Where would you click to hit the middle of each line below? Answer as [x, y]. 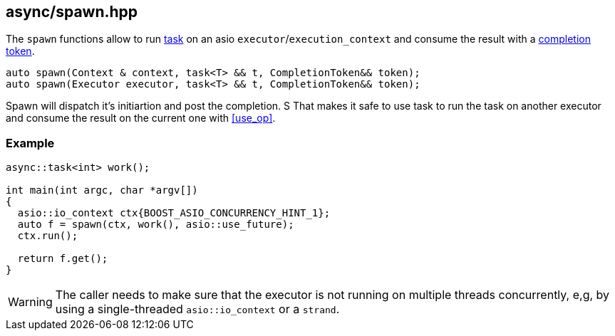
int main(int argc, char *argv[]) [102, 190]
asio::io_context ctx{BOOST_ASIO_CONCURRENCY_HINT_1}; [174, 213]
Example [30, 143]
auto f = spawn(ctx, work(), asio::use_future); [156, 225]
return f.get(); [63, 259]
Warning [30, 302]
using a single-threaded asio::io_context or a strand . [197, 309]
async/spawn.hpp [72, 12]
